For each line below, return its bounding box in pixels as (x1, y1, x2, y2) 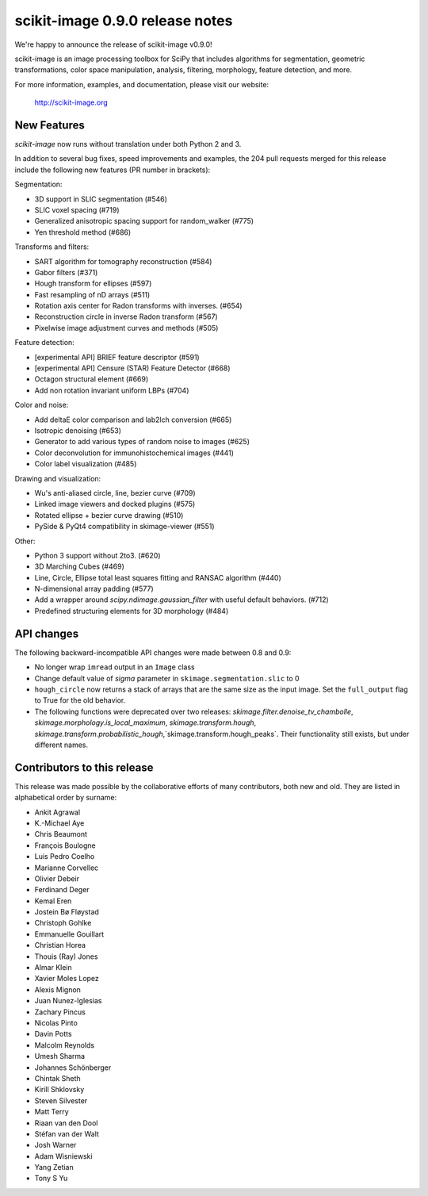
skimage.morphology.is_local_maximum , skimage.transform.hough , (34, 718, 257, 727)
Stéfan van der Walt (34, 1129, 99, 1138)
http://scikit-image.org (34, 98, 109, 107)
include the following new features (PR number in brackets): (14, 165, 211, 174)
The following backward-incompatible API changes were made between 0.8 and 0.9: (14, 647, 292, 657)
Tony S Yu (34, 1174, 68, 1183)
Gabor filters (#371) (34, 267, 98, 277)
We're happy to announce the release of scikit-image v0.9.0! (14, 40, 213, 49)
